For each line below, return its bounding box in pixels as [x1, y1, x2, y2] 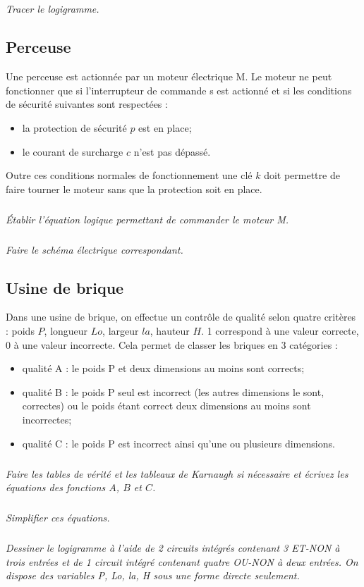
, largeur [102, 323, 139, 338]
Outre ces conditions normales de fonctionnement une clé [6, 168, 253, 183]
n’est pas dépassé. [133, 144, 211, 159]
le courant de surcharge [22, 144, 123, 159]
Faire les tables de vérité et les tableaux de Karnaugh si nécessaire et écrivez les [6, 466, 348, 481]
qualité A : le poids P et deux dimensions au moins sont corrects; [22, 361, 305, 376]
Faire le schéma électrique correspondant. [6, 242, 183, 257]
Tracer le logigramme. [6, 1, 99, 16]
